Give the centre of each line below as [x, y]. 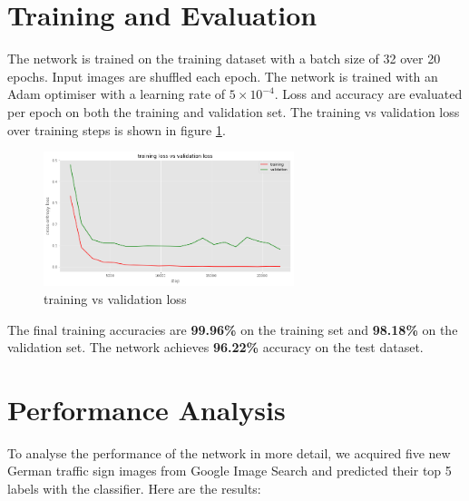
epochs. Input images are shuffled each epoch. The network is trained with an [223, 76]
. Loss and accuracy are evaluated [368, 94]
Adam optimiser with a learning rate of [117, 94]
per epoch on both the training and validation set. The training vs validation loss [234, 111]
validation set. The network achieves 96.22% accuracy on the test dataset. [215, 347]
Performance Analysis [147, 409]
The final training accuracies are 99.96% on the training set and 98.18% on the [233, 329]
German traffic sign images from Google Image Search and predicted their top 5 [230, 471]
